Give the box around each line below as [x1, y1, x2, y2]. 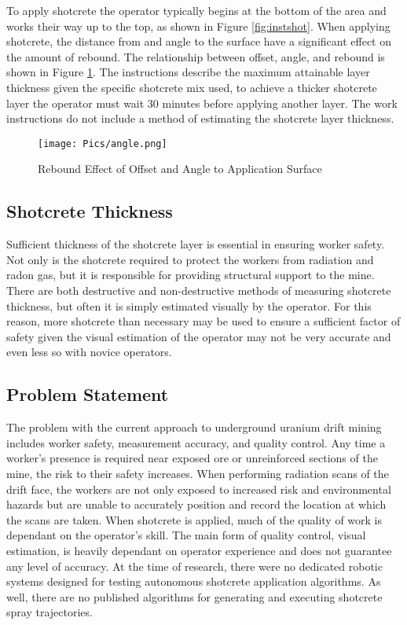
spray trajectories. [6, 604, 93, 620]
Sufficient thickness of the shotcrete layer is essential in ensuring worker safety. [6, 236, 385, 252]
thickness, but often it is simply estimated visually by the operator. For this [6, 297, 372, 314]
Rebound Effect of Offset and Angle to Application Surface [38, 160, 322, 177]
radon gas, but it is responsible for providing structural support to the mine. [6, 267, 375, 283]
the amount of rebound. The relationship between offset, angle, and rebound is [6, 48, 385, 64]
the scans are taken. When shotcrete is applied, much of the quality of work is [6, 511, 383, 528]
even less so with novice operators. [6, 344, 172, 360]
